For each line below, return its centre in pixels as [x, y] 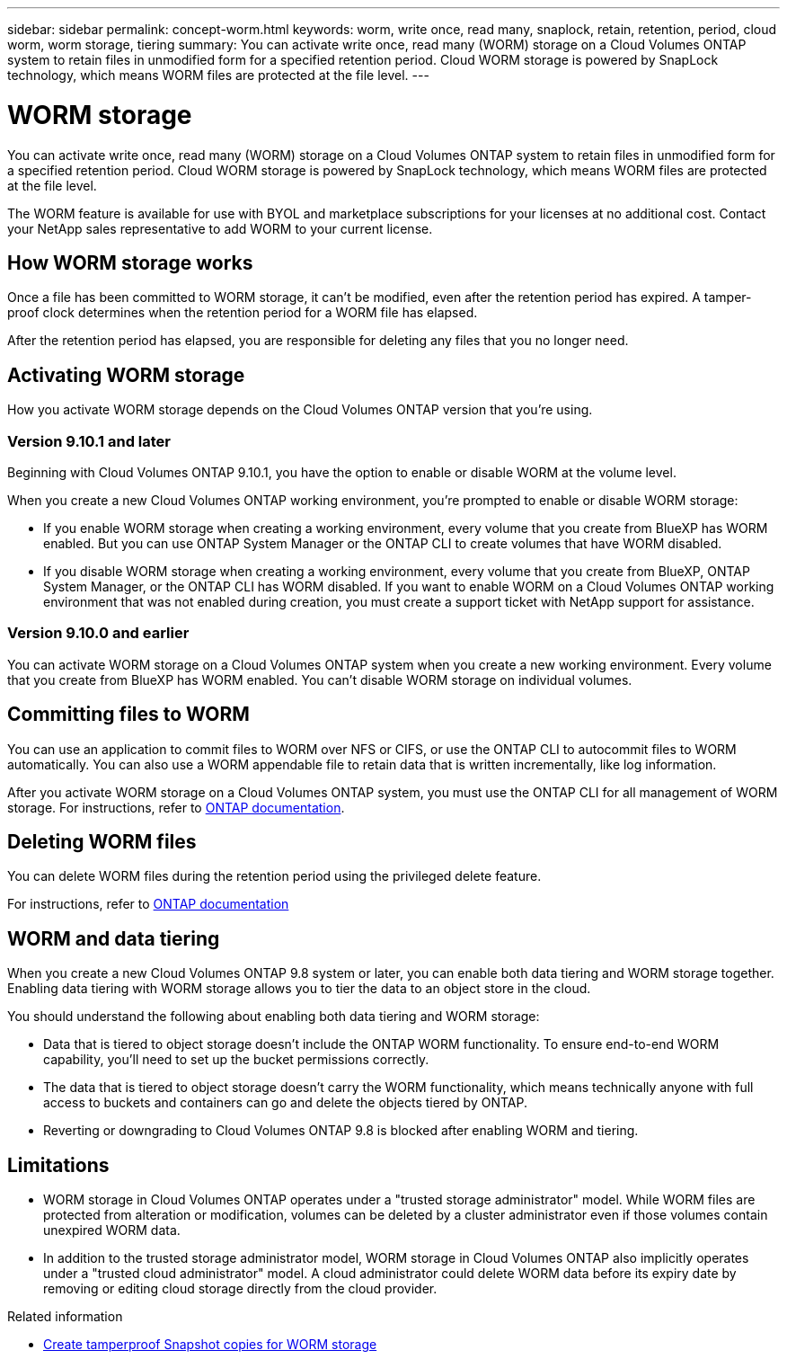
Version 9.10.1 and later [89, 441]
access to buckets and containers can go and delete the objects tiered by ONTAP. [285, 1103]
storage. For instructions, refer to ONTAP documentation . [176, 807]
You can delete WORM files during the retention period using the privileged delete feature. [274, 876]
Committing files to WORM [128, 715]
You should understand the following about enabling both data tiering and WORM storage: [274, 1017]
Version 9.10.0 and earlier [98, 633]
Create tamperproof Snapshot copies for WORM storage [210, 1345]
